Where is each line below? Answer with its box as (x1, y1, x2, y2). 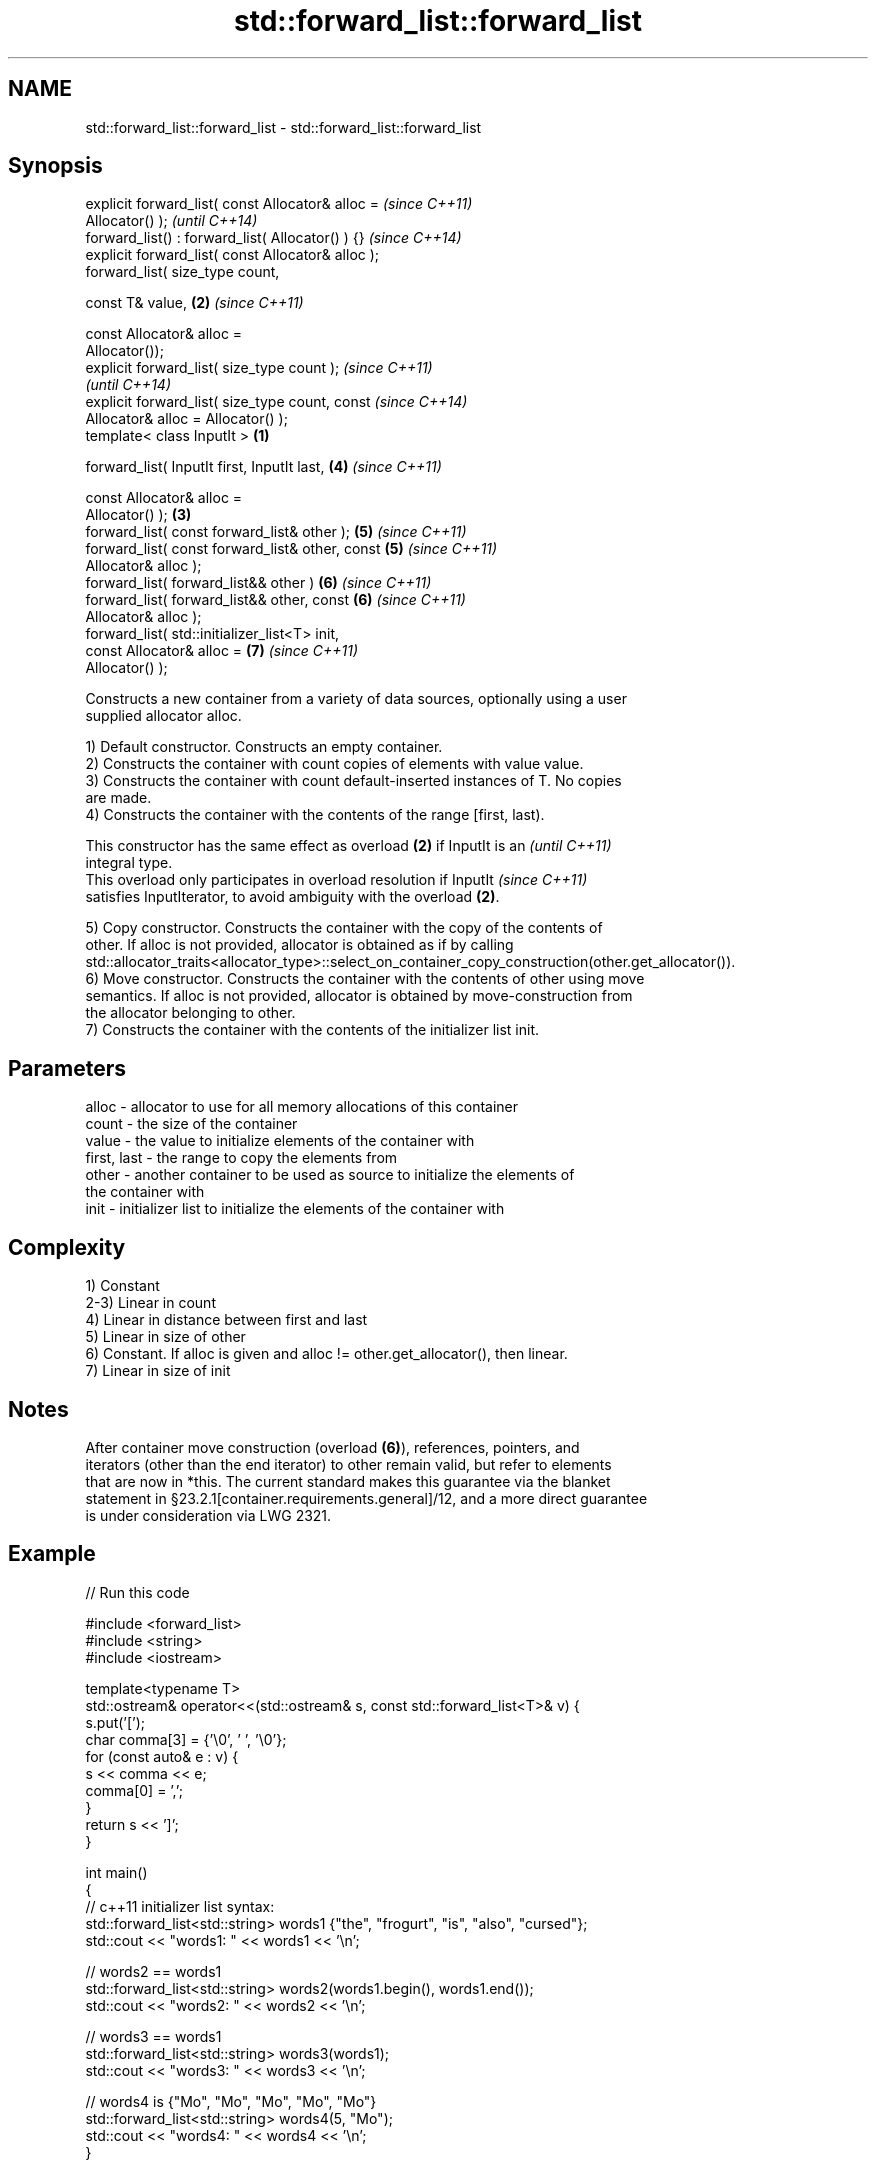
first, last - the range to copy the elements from (85, 1149, 398, 1167)
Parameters (8, 1055, 126, 1081)
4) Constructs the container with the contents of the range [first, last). (85, 806, 545, 824)
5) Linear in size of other (85, 1328, 246, 1346)
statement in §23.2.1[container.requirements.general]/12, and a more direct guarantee (85, 1489, 648, 1507)
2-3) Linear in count (85, 1294, 216, 1312)
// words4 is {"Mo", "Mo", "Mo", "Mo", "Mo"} (85, 2092, 377, 2110)
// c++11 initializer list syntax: (85, 1897, 275, 1915)
